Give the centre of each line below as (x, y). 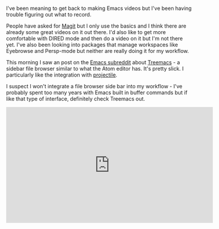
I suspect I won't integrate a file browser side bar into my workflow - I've (94, 87)
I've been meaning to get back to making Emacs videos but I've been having (99, 8)
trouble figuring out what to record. (49, 15)
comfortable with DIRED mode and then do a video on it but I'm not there (94, 39)
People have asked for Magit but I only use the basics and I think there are (96, 26)
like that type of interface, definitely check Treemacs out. (76, 99)
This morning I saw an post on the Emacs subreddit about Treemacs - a (93, 62)
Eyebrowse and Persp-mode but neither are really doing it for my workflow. (98, 51)
